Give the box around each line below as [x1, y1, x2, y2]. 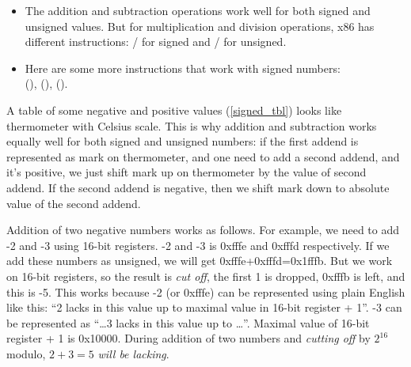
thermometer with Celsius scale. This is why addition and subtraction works [6, 117, 377, 134]
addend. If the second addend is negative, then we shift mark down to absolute [6, 179, 390, 195]
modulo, [6, 345, 46, 361]
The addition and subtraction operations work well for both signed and [25, 2, 371, 18]
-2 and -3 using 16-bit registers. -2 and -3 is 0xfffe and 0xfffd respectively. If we [6, 236, 390, 253]
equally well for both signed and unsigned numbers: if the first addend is [6, 133, 359, 149]
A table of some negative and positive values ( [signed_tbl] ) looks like [6, 101, 342, 118]
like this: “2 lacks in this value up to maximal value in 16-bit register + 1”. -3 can [6, 299, 402, 316]
